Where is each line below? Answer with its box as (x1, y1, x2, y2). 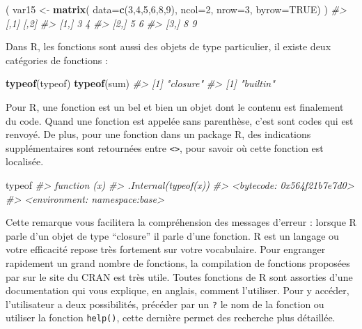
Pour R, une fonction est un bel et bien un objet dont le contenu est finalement (6, 99, 344, 114)
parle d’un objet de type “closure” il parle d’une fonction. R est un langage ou (6, 228, 339, 243)
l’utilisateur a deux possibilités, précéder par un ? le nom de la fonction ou (6, 296, 324, 311)
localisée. (6, 154, 44, 169)
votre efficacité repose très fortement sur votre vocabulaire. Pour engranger (6, 242, 326, 257)
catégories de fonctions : (6, 52, 108, 67)
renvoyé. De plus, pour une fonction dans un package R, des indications (6, 127, 311, 141)
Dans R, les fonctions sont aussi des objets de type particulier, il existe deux (6, 39, 331, 54)
